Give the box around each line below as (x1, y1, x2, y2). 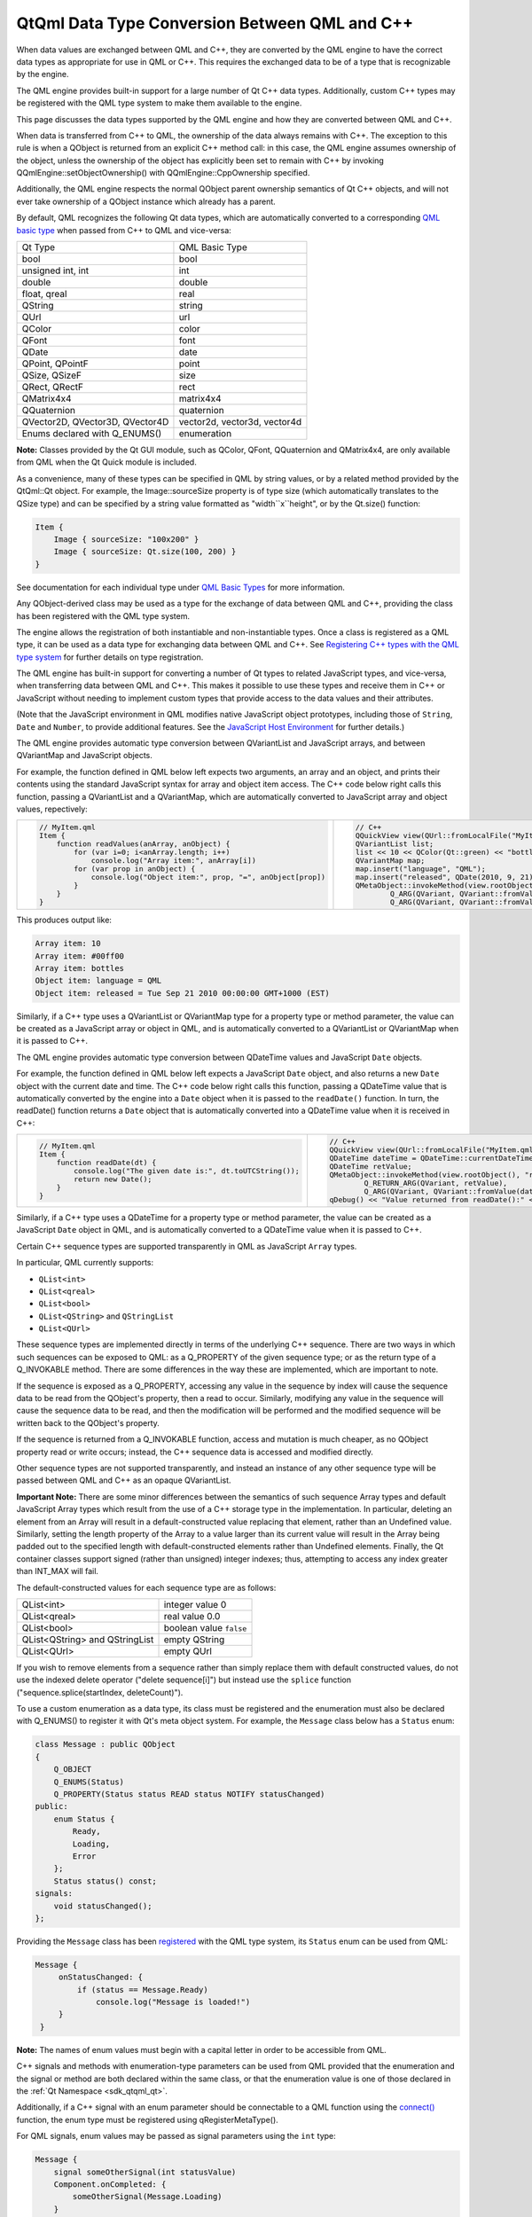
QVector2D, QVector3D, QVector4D (21, 416, 169, 428)
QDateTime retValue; (329, 1162, 412, 1171)
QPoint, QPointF (21, 357, 89, 370)
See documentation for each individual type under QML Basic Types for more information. (16, 582, 346, 592)
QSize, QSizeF (21, 369, 82, 381)
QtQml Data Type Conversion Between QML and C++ (16, 13, 414, 33)
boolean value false (163, 1621, 247, 1633)
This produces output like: (16, 914, 113, 926)
